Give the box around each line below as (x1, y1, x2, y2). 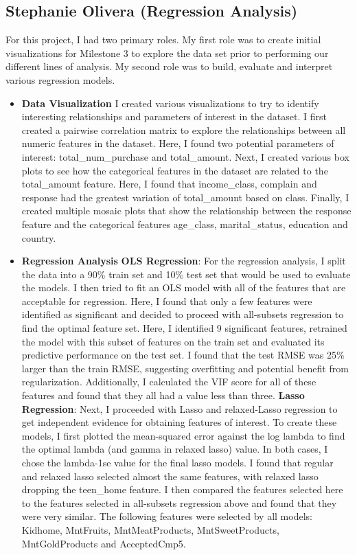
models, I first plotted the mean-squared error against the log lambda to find (21, 428, 345, 442)
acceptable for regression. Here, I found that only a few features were (21, 293, 312, 308)
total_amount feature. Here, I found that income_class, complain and (21, 177, 317, 191)
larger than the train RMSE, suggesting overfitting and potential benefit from (21, 361, 349, 375)
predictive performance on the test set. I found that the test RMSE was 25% (21, 348, 345, 362)
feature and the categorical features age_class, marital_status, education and (21, 216, 348, 231)
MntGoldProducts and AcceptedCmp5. (21, 536, 186, 550)
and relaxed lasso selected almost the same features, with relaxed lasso (21, 468, 319, 483)
